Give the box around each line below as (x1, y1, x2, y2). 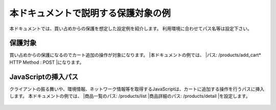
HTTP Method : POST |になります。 (9, 59, 84, 65)
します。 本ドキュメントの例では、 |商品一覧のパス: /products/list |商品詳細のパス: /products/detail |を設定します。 (9, 93, 250, 99)
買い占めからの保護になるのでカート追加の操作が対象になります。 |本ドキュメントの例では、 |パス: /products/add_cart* (9, 52, 261, 58)
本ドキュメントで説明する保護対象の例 (9, 8, 171, 19)
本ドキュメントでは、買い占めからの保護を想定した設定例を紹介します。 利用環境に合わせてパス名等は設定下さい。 (9, 25, 252, 32)
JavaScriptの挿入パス (9, 72, 79, 81)
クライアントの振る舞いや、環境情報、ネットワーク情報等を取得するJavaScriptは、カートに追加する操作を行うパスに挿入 (9, 86, 265, 92)
